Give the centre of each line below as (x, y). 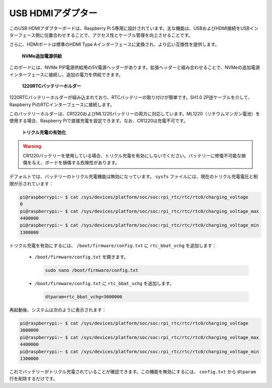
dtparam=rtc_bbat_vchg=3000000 (84, 297)
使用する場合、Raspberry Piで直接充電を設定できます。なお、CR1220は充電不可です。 (99, 121)
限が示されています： (31, 184)
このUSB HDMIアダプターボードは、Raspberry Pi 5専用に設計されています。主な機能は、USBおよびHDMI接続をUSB (129, 28)
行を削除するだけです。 (33, 379)
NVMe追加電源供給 (42, 56)
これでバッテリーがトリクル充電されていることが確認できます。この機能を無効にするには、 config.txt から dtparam (133, 371)
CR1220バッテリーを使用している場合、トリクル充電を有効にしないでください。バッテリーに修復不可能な (132, 155)
